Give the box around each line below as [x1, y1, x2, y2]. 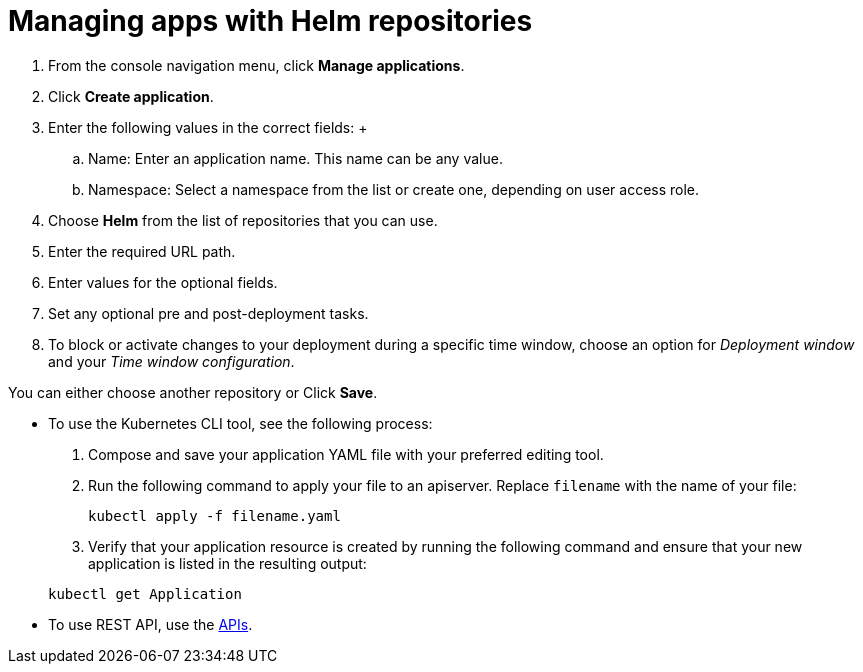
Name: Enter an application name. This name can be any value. [88, 149, 503, 167]
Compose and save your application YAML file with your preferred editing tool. [88, 445, 604, 463]
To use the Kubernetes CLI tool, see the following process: [48, 414, 433, 432]
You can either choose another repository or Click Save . [8, 383, 378, 401]
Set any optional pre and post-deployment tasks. [48, 304, 369, 322]
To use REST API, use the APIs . [48, 615, 253, 633]
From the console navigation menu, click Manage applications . [48, 56, 465, 74]
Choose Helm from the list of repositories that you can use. [48, 211, 438, 229]
